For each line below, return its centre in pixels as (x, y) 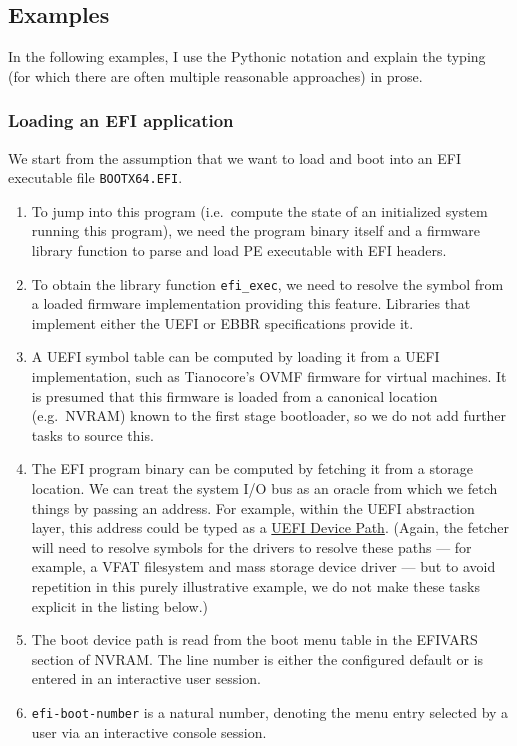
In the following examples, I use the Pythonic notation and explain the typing (247, 56)
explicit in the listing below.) (120, 605)
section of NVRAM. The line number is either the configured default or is (257, 658)
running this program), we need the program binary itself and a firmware (255, 230)
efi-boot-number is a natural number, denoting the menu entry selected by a (270, 711)
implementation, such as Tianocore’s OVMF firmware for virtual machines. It (269, 376)
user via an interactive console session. (149, 731)
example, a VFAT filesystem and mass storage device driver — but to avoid (263, 566)
